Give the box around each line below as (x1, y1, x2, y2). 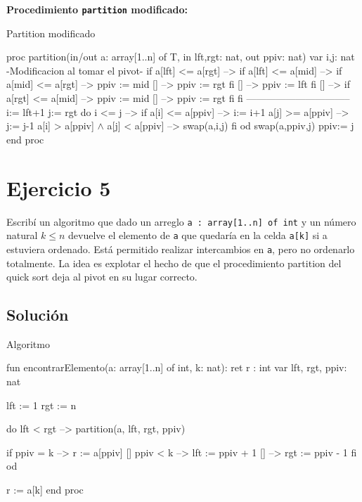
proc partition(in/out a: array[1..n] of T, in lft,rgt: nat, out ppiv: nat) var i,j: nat (6, 49, 355, 64)
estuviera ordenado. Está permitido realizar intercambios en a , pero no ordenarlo (6, 241, 355, 256)
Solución (6, 304, 69, 326)
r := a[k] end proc (6, 482, 84, 497)
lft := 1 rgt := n (6, 397, 77, 412)
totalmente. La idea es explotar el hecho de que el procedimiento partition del (6, 255, 342, 270)
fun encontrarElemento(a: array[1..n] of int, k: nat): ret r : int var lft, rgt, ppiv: (6, 360, 347, 375)
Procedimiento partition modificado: (6, 2, 188, 16)
